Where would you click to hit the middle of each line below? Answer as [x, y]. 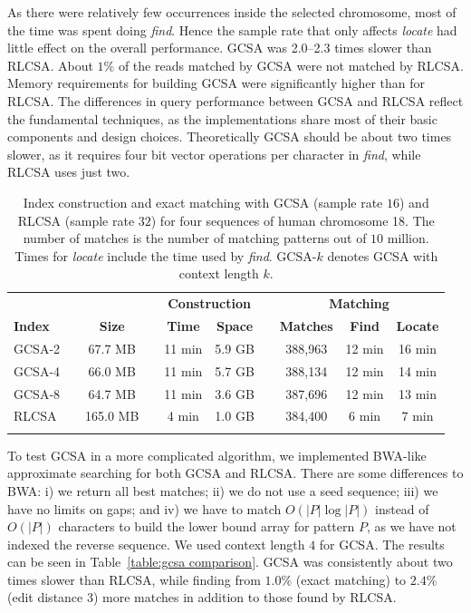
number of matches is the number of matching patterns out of [195, 238]
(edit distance [45, 597]
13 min [418, 393]
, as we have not [411, 526]
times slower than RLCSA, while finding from [134, 579]
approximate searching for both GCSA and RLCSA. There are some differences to [235, 473]
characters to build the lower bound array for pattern [207, 526]
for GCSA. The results [382, 544]
